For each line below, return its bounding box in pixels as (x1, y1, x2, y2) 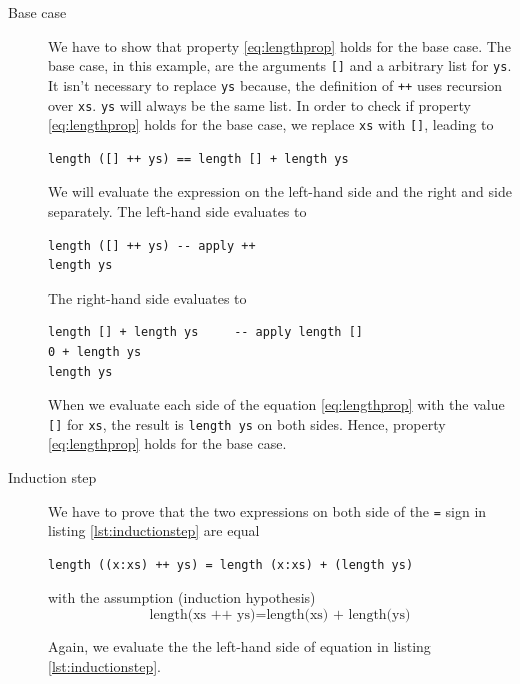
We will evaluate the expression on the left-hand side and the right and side (48, 181, 512, 202)
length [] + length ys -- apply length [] (48, 325, 363, 340)
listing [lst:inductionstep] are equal (48, 520, 260, 541)
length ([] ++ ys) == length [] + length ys (48, 151, 349, 166)
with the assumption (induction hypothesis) (48, 587, 316, 608)
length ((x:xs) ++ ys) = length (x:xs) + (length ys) (48, 557, 414, 572)
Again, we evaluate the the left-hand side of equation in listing (48, 636, 431, 657)
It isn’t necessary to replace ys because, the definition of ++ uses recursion (48, 74, 502, 95)
